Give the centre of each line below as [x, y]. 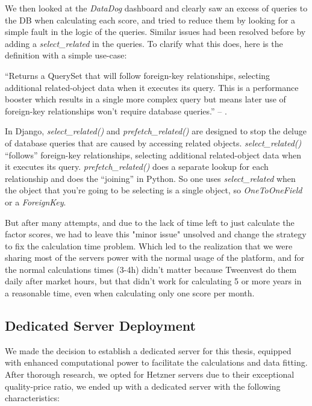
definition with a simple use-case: [66, 55]
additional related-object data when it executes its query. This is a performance [152, 87]
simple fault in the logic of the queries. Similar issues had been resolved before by [155, 32]
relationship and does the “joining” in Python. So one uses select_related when [150, 178]
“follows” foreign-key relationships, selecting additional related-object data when [153, 155]
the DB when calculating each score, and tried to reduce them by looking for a [150, 20]
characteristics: [32, 398]
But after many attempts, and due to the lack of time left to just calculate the [150, 222]
